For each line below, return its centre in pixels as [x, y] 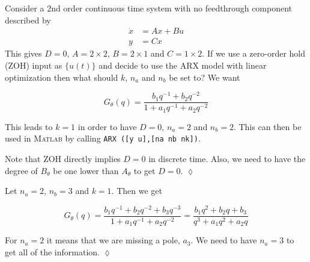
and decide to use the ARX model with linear [183, 65]
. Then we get [137, 191]
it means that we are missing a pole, [113, 240]
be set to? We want [205, 77]
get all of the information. [52, 252]
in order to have [107, 126]
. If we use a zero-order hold [254, 53]
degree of [21, 170]
